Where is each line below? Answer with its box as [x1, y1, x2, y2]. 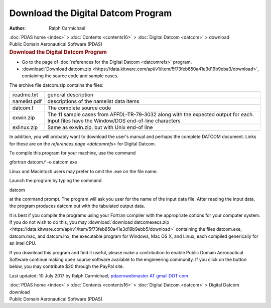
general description [47, 91, 94, 98]
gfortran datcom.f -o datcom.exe [9, 159, 77, 165]
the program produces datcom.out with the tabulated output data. [9, 203, 145, 209]
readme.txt [12, 91, 39, 98]
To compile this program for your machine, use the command [9, 149, 136, 156]
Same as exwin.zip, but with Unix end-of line [47, 124, 153, 131]
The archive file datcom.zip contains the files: [9, 82, 104, 88]
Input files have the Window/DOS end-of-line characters [47, 117, 181, 124]
